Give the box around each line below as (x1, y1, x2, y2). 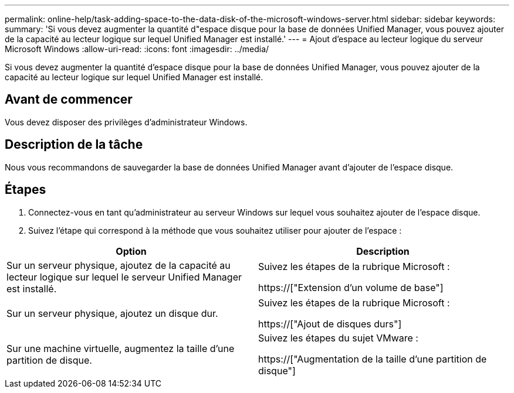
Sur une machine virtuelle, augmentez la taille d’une (6, 342, 235, 354)
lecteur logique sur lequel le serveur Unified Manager (6, 271, 242, 283)
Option (116, 245, 147, 257)
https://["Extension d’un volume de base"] (258, 281, 444, 293)
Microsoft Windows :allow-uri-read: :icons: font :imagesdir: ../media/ (5, 44, 269, 54)
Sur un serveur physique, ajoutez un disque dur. (6, 307, 218, 319)
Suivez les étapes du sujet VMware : (258, 332, 418, 344)
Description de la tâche (5, 137, 143, 152)
